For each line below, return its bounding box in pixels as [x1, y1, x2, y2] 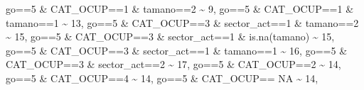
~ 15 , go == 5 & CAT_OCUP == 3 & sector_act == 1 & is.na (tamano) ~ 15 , [6, 29, 335, 44]
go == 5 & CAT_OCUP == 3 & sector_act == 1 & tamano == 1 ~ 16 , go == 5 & [6, 43, 348, 57]
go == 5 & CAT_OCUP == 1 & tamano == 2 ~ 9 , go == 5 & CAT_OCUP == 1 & [6, 1, 354, 16]
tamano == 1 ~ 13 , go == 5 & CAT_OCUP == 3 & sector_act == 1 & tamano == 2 [6, 15, 359, 30]
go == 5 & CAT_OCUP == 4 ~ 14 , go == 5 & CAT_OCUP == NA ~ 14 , [6, 70, 318, 85]
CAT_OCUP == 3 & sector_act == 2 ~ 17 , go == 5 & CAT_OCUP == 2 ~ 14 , [6, 57, 341, 72]
